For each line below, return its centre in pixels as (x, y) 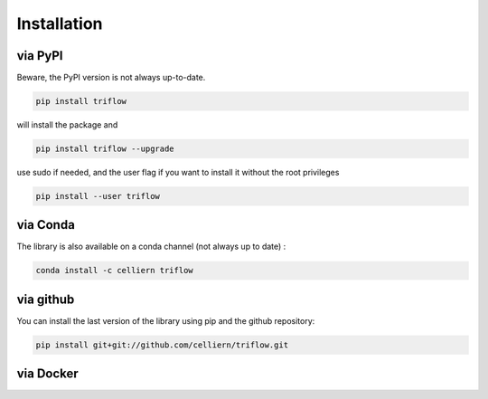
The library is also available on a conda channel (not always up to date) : (151, 247)
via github (46, 299)
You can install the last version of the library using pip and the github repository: (166, 320)
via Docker (47, 374)
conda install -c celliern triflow (114, 271)
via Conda (46, 225)
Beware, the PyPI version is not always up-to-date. (111, 78)
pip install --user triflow (98, 196)
